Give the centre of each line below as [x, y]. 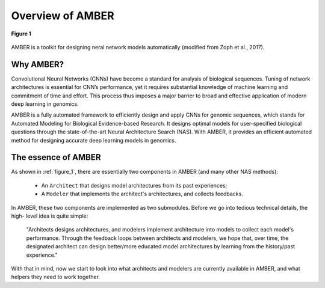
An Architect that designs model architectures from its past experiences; [134, 185]
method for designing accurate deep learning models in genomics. [94, 140]
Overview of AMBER [63, 16]
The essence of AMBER [56, 157]
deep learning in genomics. [45, 104]
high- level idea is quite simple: [50, 216]
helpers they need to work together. [56, 277]
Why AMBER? [38, 64]
